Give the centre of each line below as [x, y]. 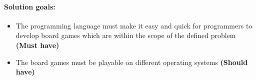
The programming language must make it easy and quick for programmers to [134, 25]
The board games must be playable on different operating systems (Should [132, 62]
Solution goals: [30, 6]
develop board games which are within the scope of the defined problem [126, 35]
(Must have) [37, 45]
